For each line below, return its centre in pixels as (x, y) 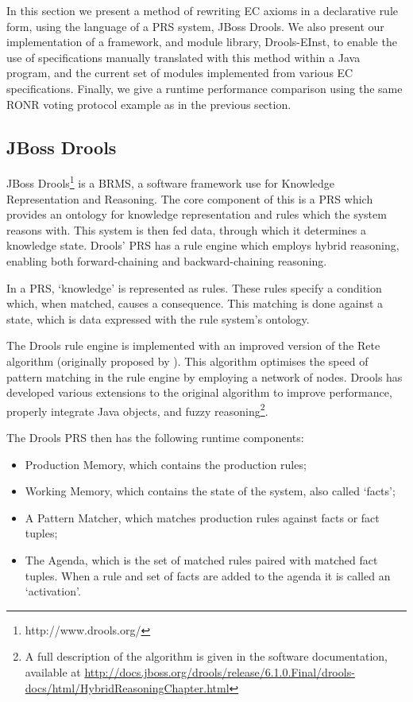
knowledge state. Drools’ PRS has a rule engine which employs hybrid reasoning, (203, 245)
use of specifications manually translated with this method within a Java (183, 57)
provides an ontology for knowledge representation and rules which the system (197, 214)
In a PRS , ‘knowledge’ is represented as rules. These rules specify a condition (194, 287)
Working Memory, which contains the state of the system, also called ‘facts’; (210, 491)
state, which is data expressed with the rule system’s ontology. (158, 318)
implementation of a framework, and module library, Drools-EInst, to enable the (202, 42)
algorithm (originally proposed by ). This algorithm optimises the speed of (187, 361)
